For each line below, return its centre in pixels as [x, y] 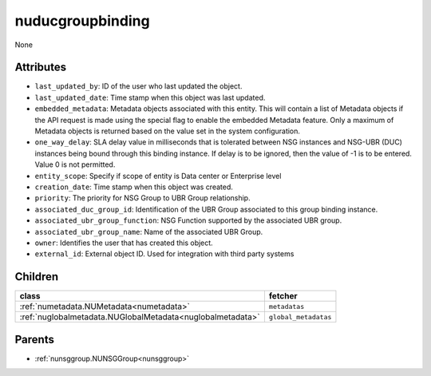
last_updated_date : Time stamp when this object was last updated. [150, 97]
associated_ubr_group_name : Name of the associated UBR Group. [149, 232]
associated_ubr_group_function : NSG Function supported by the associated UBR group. [188, 220]
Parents [35, 339]
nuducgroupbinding [83, 21]
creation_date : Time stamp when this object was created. [134, 187]
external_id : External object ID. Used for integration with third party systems [164, 254]
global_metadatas [300, 317]
